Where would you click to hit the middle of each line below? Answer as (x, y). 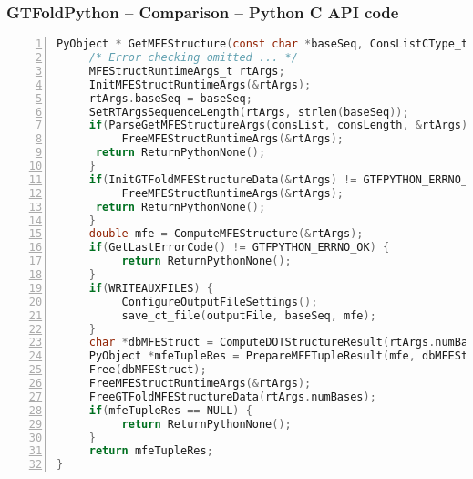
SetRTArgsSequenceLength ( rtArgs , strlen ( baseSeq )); (249, 112)
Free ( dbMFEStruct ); (148, 370)
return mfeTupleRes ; (151, 451)
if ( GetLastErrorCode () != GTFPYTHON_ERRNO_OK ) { (239, 248)
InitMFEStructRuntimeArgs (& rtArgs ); (200, 84)
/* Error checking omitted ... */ (193, 58)
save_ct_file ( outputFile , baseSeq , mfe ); (249, 315)
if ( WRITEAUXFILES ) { (151, 288)
